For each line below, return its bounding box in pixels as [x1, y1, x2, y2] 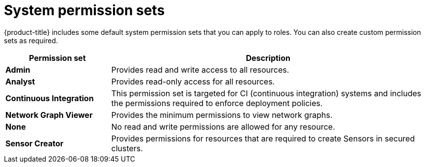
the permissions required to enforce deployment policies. [111, 98, 323, 108]
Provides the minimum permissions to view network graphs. [111, 110, 333, 120]
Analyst [5, 76, 35, 86]
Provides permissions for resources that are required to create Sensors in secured [111, 133, 415, 143]
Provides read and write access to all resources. [111, 64, 289, 75]
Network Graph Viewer [5, 110, 93, 120]
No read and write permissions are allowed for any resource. [111, 121, 335, 132]
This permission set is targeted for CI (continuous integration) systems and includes [111, 88, 422, 98]
